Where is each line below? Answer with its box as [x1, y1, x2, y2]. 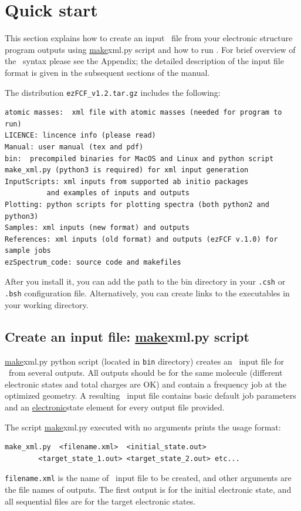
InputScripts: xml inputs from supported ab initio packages [5, 177, 249, 186]
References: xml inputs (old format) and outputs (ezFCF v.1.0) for [5, 235, 278, 243]
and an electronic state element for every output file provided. [5, 401, 225, 413]
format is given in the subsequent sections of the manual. [5, 66, 210, 78]
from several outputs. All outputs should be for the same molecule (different [8, 366, 283, 379]
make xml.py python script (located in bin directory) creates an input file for [5, 355, 285, 367]
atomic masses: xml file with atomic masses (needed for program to [5, 108, 282, 117]
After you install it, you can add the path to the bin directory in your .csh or [5, 275, 286, 288]
